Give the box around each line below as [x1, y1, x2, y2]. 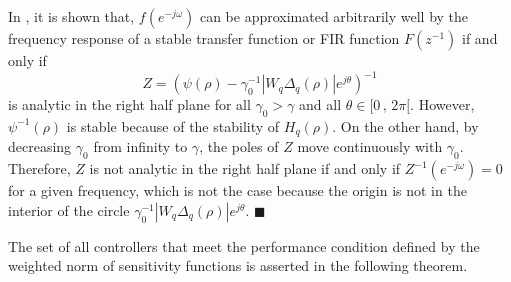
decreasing [8, 136, 72, 157]
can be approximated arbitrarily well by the [199, 6, 469, 26]
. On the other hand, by [332, 115, 479, 136]
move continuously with [297, 136, 443, 157]
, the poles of [199, 136, 279, 157]
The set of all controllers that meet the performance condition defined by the [8, 235, 480, 256]
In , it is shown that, [8, 6, 135, 26]
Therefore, [8, 158, 71, 179]
